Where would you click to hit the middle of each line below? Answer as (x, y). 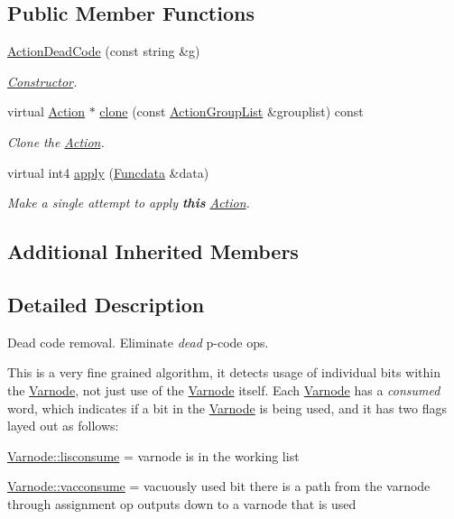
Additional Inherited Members (153, 251)
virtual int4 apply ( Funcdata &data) (108, 172)
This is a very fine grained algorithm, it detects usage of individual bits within (224, 372)
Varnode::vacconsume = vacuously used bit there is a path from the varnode (219, 486)
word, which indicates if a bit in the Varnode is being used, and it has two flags (227, 408)
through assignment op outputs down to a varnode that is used (182, 503)
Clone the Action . (56, 141)
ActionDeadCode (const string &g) (104, 51)
